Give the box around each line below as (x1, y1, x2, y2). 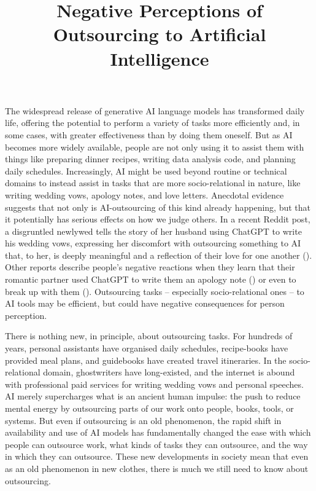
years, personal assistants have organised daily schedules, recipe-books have (5, 342, 288, 355)
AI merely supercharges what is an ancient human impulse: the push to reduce (5, 390, 301, 403)
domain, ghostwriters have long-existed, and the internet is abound (43, 366, 295, 379)
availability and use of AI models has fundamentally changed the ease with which (5, 426, 311, 439)
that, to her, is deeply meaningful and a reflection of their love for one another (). (5, 248, 312, 261)
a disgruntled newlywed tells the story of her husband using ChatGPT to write (5, 224, 302, 237)
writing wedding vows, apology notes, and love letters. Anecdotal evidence (5, 188, 284, 201)
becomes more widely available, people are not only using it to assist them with (5, 140, 304, 153)
